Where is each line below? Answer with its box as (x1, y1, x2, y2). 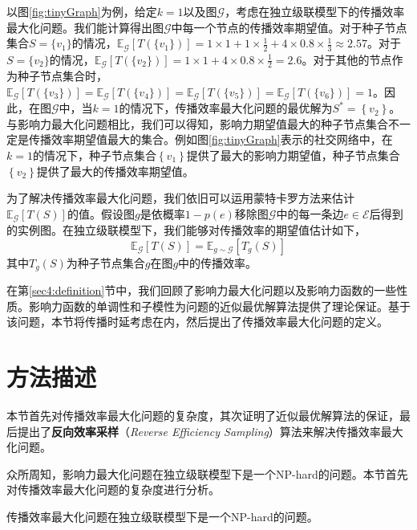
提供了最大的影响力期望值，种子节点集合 (186, 146, 400, 163)
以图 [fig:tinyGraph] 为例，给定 (6, 3, 157, 19)
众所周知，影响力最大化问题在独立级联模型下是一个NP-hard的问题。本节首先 (6, 465, 408, 482)
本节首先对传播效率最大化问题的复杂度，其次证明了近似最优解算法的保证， (6, 407, 399, 424)
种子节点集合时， (17, 67, 107, 84)
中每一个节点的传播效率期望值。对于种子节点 (171, 18, 407, 35)
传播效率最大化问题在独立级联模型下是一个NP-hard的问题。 (6, 508, 318, 525)
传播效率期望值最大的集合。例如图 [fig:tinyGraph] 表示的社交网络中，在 (28, 131, 393, 148)
